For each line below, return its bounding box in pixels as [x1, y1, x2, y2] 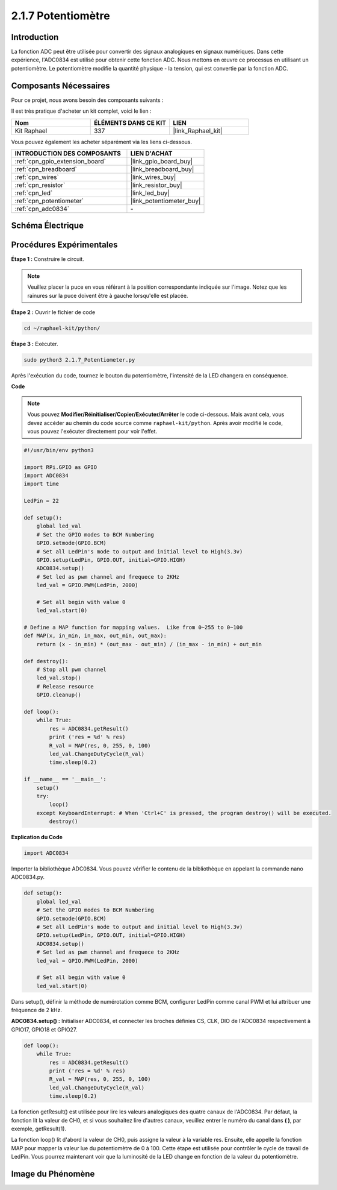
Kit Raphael [14, 127, 48, 135]
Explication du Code [11, 834, 63, 841]
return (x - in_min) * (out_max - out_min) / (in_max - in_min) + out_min [36, 641, 262, 647]
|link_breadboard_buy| [130, 165, 194, 173]
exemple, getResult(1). [11, 1125, 66, 1132]
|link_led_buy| [130, 189, 170, 197]
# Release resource [36, 683, 94, 690]
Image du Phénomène [11, 1168, 95, 1179]
